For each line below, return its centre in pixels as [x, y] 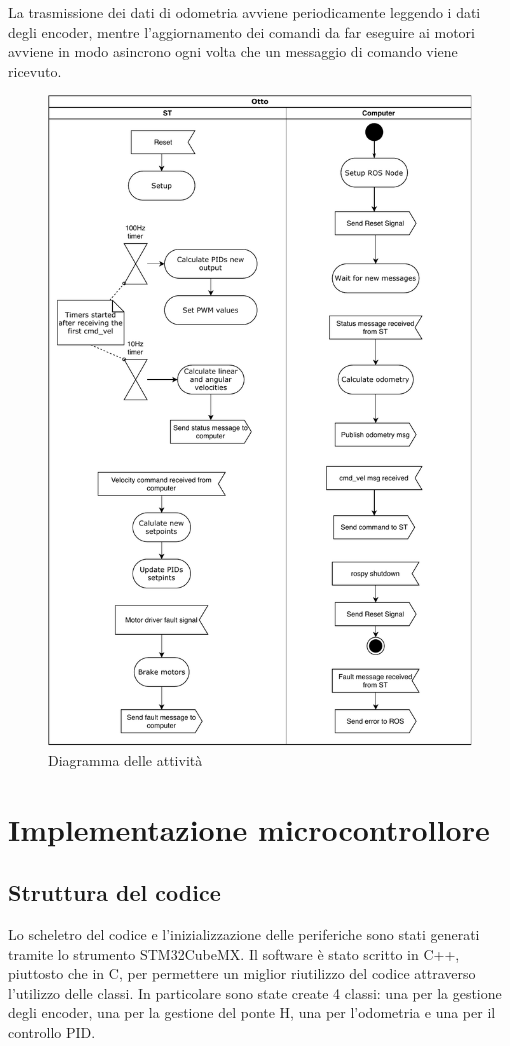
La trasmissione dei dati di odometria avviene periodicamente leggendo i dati [244, 12]
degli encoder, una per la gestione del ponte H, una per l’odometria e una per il [252, 1012]
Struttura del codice [114, 892]
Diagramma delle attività [125, 759]
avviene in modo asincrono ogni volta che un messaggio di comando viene [233, 51]
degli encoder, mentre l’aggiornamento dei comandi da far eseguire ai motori [241, 31]
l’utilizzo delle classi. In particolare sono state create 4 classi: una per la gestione [255, 992]
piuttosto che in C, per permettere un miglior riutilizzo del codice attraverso [242, 973]
